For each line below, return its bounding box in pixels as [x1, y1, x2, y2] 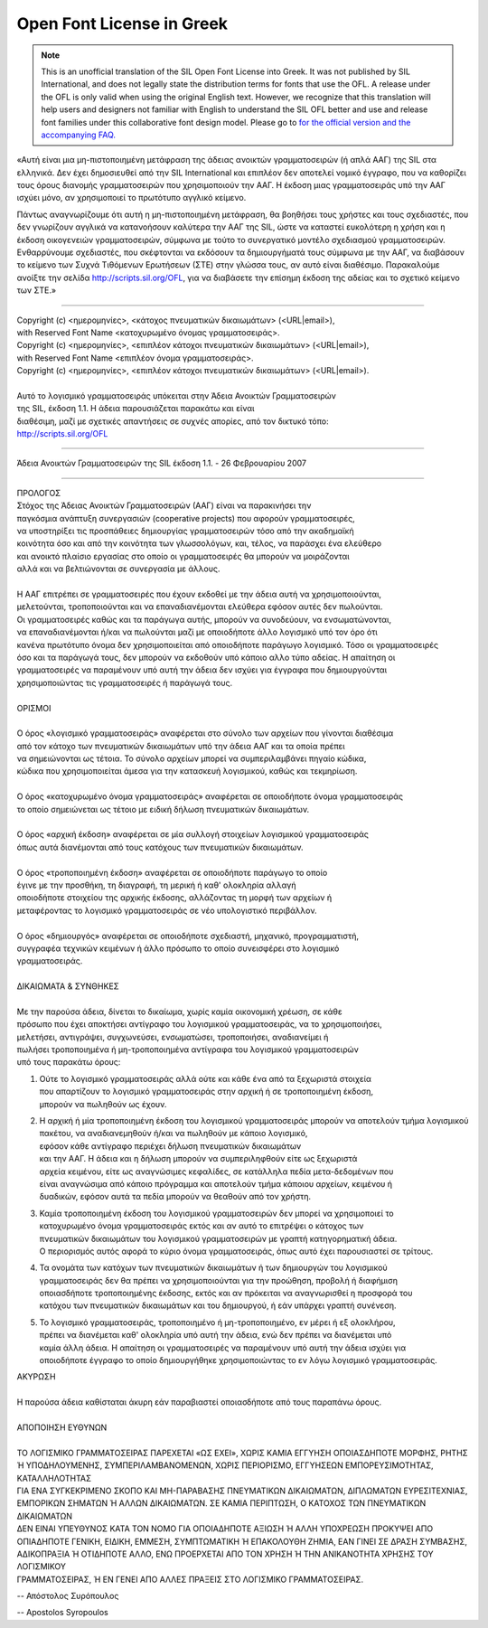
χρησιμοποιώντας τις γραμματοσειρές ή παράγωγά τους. [16, 677, 233, 688]
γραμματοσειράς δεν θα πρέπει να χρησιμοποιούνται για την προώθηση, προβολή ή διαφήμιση [39, 1275, 398, 1285]
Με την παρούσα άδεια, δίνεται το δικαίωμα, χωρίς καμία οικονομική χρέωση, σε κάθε [16, 1006, 343, 1017]
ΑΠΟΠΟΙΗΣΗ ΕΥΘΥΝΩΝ [16, 1422, 108, 1433]
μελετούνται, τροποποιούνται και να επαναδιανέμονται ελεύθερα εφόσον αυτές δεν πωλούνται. [16, 601, 383, 612]
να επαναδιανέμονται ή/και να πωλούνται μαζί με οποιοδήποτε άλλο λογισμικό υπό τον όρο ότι [16, 626, 379, 637]
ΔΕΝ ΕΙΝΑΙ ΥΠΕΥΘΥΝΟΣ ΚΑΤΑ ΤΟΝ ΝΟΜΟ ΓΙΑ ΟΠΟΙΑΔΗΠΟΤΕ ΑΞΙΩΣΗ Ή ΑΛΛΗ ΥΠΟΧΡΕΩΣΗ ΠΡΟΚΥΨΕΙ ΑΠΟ [16, 1523, 434, 1534]
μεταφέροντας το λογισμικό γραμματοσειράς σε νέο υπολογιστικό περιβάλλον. [16, 905, 317, 916]
